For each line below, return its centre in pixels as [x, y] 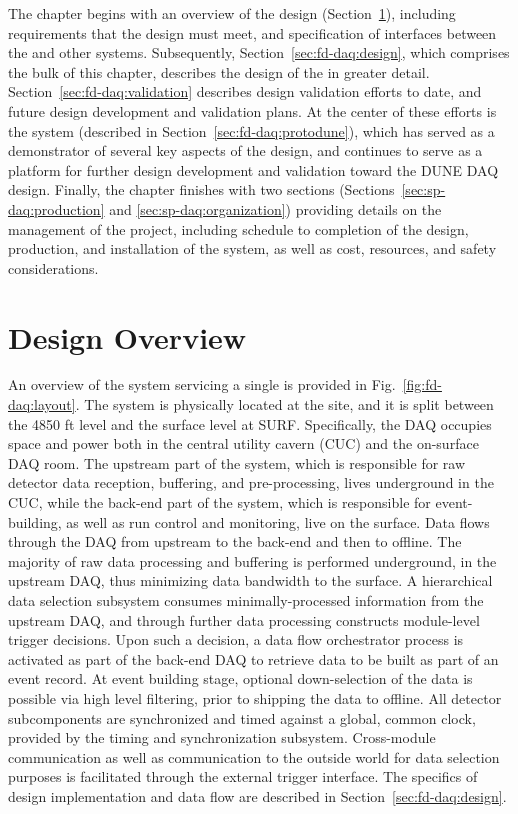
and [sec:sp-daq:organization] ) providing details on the [275, 208]
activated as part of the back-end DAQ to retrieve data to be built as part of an [253, 658]
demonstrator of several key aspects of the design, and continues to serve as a [245, 150]
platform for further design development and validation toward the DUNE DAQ [253, 169]
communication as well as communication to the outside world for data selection [254, 756]
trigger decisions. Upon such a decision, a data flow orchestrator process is [236, 639]
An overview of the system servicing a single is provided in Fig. [202, 384]
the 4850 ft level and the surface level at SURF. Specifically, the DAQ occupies [250, 423]
